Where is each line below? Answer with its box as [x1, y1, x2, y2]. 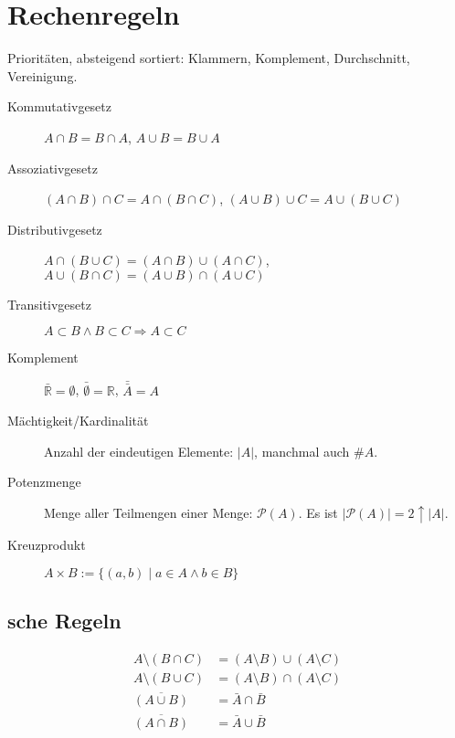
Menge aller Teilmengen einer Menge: [44, 502, 253, 522]
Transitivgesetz [7, 294, 91, 313]
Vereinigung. [7, 66, 78, 85]
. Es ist [298, 502, 338, 522]
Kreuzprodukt [7, 535, 86, 554]
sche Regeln [7, 606, 122, 635]
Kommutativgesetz [7, 97, 112, 116]
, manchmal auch [254, 441, 350, 460]
